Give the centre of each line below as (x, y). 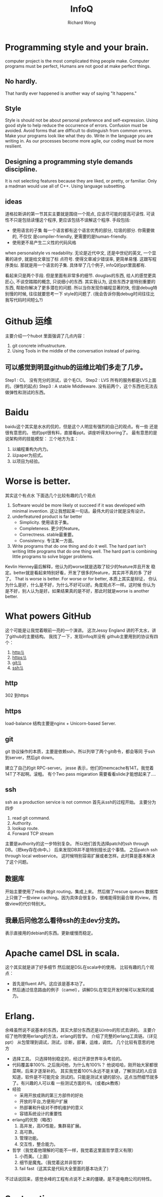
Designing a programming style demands (69, 161)
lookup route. (25, 828)
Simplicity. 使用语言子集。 (45, 522)
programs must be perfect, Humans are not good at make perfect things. (78, 66)
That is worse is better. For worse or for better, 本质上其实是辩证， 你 (84, 578)
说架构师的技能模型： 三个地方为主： (42, 438)
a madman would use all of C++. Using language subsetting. (66, 186)
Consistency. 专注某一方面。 (48, 540)
